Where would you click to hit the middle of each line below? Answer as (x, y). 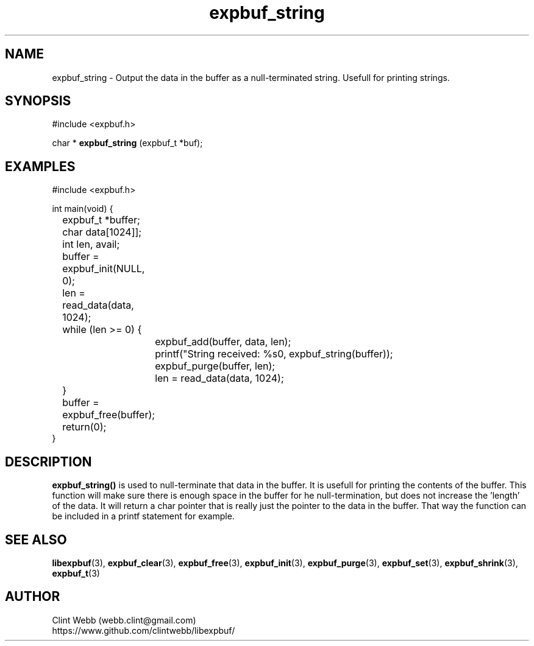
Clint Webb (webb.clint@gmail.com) (124, 620)
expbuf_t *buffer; (101, 220)
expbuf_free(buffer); (109, 415)
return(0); (84, 427)
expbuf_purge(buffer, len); (215, 366)
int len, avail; (91, 244)
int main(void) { (83, 209)
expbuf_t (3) (76, 573)
